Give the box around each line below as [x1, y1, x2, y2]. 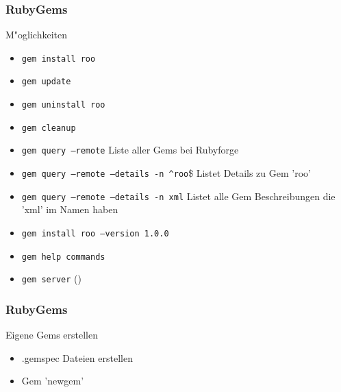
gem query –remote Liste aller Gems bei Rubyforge [21, 143, 239, 157]
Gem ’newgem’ [21, 373, 84, 388]
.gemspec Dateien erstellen [21, 350, 133, 365]
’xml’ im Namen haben [21, 202, 118, 217]
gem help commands [21, 252, 105, 262]
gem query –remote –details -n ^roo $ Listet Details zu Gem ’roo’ [21, 166, 311, 180]
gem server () [21, 271, 81, 286]
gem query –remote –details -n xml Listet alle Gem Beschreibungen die [21, 188, 336, 203]
